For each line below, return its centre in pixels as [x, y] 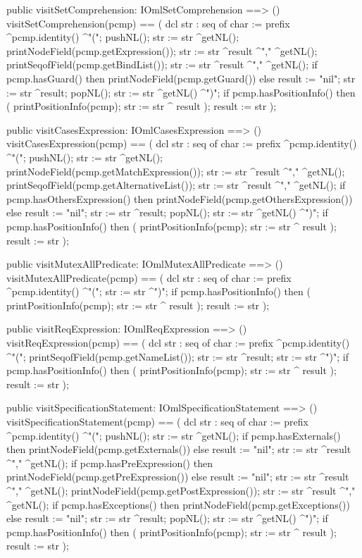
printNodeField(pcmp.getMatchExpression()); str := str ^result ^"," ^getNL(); [176, 171]
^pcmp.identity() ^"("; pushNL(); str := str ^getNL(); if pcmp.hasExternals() [174, 435]
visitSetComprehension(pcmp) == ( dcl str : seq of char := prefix [148, 23]
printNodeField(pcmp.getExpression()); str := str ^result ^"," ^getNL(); [162, 50]
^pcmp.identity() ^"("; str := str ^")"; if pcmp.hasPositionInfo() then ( [158, 291]
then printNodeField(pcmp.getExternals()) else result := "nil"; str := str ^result [179, 449]
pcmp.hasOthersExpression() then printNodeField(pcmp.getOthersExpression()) [180, 198]
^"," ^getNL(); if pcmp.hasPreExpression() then [110, 463]
